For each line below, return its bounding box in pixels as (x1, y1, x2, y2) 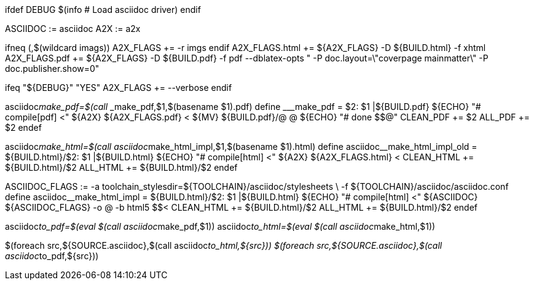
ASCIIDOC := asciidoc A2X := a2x (5, 23, 141, 34)
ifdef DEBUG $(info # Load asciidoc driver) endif (5, 4, 201, 15)
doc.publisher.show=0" (5, 63, 100, 74)
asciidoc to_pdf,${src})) (5, 251, 99, 261)
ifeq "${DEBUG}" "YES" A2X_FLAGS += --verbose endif (5, 82, 232, 93)
